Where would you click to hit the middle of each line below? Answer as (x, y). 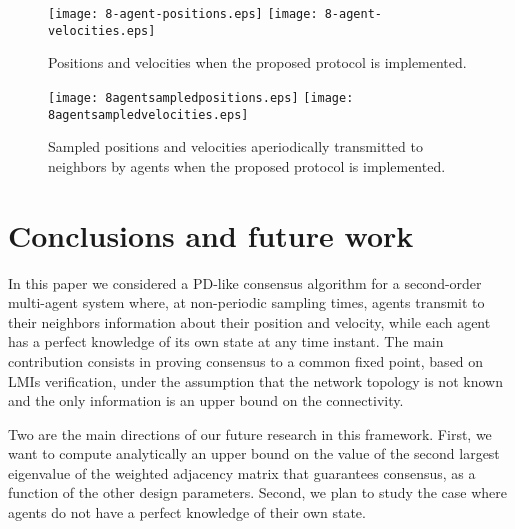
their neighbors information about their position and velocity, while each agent (249, 321)
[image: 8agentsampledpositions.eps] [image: (201, 97)
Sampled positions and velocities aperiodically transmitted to (235, 146)
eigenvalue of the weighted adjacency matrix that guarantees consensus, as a (242, 472)
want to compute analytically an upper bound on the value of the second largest (254, 453)
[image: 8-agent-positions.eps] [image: (183, 14)
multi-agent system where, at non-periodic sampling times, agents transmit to (246, 302)
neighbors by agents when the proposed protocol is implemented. (247, 165)
